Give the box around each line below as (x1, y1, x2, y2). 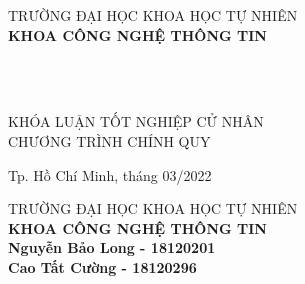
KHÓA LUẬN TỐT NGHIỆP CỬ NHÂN (8, 111, 264, 132)
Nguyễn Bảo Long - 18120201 (8, 237, 216, 258)
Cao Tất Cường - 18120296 (8, 256, 197, 277)
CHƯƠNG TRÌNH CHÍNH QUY (8, 130, 211, 151)
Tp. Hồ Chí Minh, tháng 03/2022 (8, 164, 212, 185)
